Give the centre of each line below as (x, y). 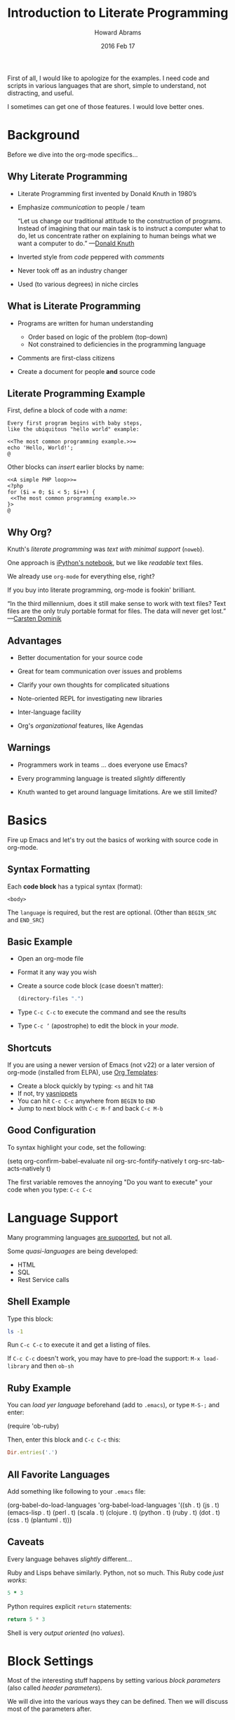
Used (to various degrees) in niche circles (78, 284)
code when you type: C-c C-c (50, 1189)
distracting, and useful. (41, 93)
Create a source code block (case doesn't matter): (90, 986)
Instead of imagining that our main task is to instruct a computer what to (121, 228)
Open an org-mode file (51, 959)
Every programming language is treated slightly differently (101, 778)
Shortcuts (29, 1048)
